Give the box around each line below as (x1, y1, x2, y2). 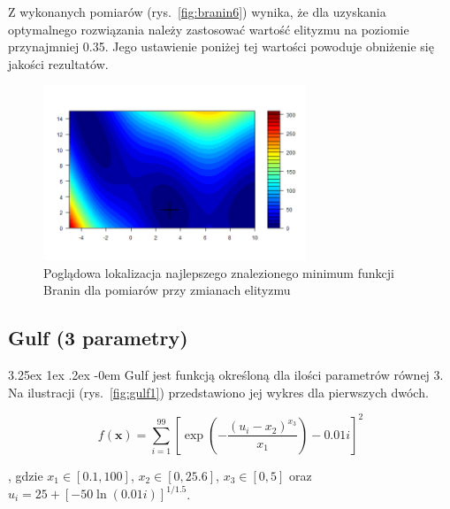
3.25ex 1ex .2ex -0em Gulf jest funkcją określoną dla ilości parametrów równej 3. (8, 366, 444, 384)
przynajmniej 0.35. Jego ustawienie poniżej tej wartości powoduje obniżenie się (8, 37, 434, 56)
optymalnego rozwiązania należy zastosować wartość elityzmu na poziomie (8, 19, 409, 38)
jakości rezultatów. (8, 54, 109, 73)
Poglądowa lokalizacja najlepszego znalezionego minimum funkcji (43, 263, 394, 281)
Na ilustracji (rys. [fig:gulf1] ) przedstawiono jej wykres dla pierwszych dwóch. (8, 382, 429, 401)
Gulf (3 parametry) (8, 324, 188, 351)
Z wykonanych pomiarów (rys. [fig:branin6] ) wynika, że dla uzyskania (8, 3, 386, 20)
